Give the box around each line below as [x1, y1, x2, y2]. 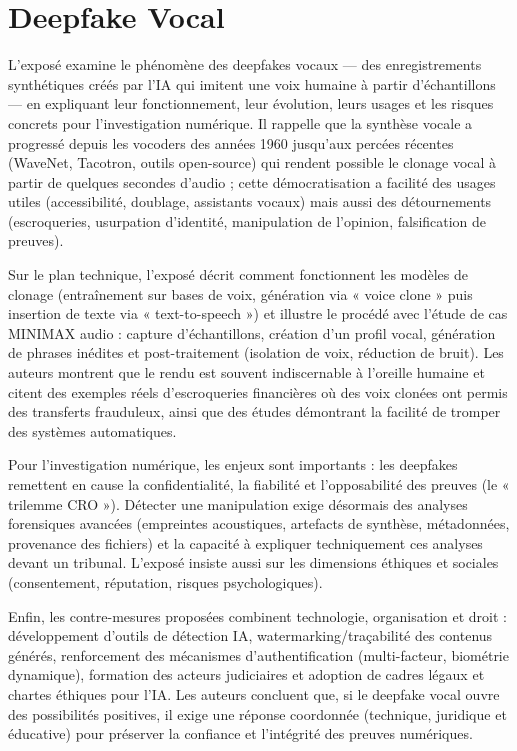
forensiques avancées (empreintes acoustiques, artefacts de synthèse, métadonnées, [8, 513, 510, 534]
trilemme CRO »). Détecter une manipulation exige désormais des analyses [8, 493, 468, 514]
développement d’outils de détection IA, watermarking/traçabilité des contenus [8, 625, 493, 646]
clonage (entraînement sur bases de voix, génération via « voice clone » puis [8, 283, 473, 304]
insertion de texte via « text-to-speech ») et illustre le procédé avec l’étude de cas [8, 303, 508, 324]
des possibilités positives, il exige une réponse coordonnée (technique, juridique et [8, 703, 507, 724]
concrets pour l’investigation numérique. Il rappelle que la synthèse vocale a [8, 112, 473, 133]
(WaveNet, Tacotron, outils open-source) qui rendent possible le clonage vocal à [8, 152, 497, 173]
